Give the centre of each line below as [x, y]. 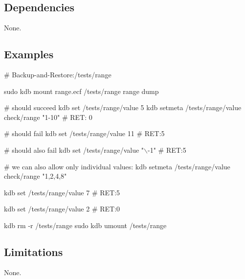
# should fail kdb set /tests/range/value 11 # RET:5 [84, 133]
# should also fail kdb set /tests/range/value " [74, 150]
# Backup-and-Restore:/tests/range [58, 74]
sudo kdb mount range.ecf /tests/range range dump [81, 91]
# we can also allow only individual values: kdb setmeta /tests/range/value [117, 166]
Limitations [33, 251]
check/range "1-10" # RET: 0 [48, 117]
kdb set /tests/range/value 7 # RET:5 [62, 192]
